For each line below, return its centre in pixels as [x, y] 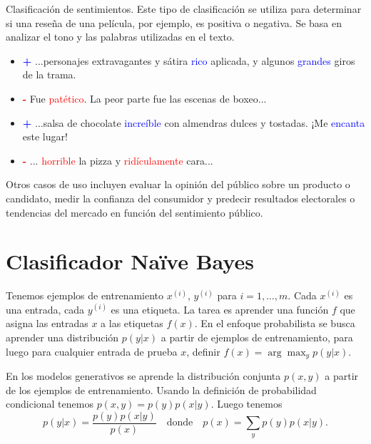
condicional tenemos [50, 404]
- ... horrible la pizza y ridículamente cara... [118, 160]
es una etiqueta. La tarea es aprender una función [220, 309]
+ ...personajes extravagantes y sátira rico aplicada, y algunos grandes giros [189, 60]
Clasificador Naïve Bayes [130, 261]
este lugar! [45, 136]
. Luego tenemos [247, 404]
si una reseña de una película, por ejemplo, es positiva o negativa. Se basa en [174, 22]
